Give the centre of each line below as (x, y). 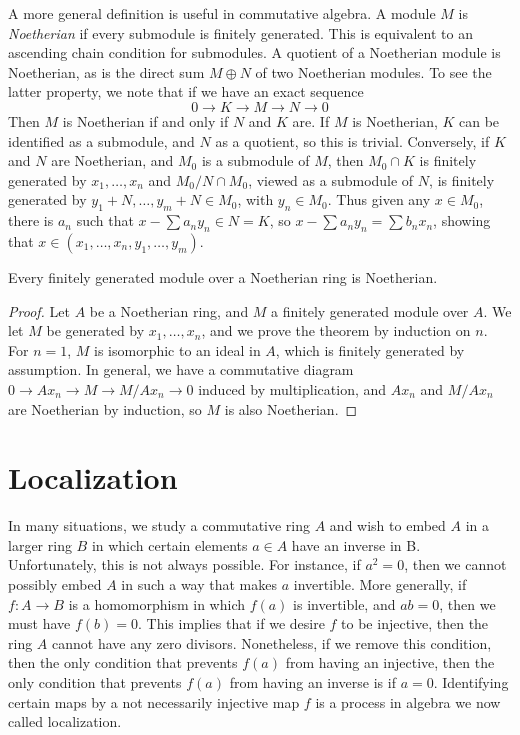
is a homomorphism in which (157, 603)
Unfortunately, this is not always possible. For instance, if (184, 564)
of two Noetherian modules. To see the (373, 71)
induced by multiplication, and (292, 388)
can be (479, 120)
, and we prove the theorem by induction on (336, 330)
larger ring (40, 544)
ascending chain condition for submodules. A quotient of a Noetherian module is (254, 52)
